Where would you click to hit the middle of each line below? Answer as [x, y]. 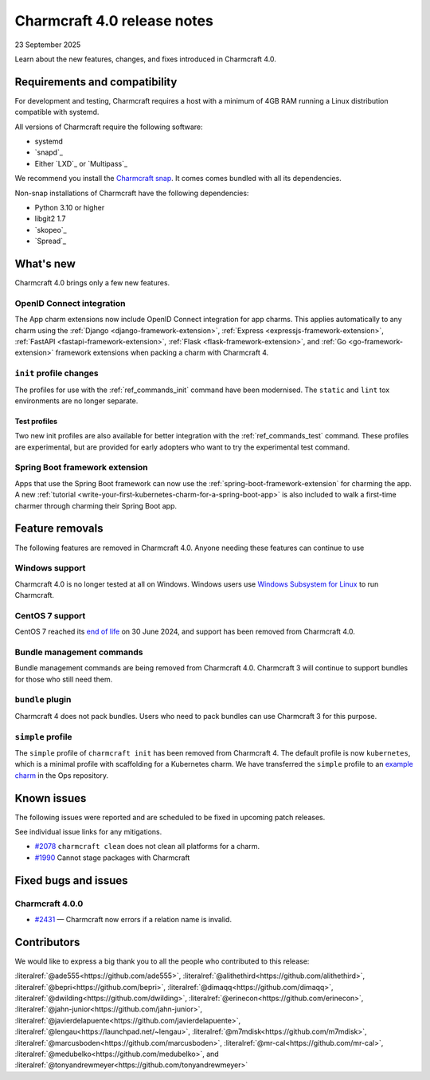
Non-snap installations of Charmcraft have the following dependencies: [132, 193]
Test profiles [36, 421]
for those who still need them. [64, 679]
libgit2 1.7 [50, 218]
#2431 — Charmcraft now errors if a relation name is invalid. [133, 919]
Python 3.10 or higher [70, 207]
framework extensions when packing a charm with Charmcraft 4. [162, 353]
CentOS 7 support [50, 615]
